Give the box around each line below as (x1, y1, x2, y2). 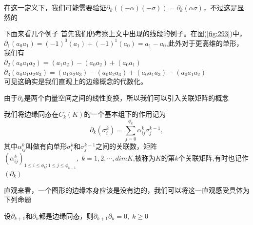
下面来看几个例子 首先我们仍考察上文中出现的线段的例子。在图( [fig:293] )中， (4, 28, 247, 39)
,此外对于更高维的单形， (166, 38, 243, 48)
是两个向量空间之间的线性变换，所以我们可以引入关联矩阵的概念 (24, 92, 229, 102)
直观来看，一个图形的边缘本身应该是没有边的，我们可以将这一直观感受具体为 (4, 184, 250, 195)
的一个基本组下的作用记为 (84, 109, 166, 119)
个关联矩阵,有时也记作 (178, 153, 249, 163)
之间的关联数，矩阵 (95, 141, 157, 151)
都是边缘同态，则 (39, 210, 94, 221)
